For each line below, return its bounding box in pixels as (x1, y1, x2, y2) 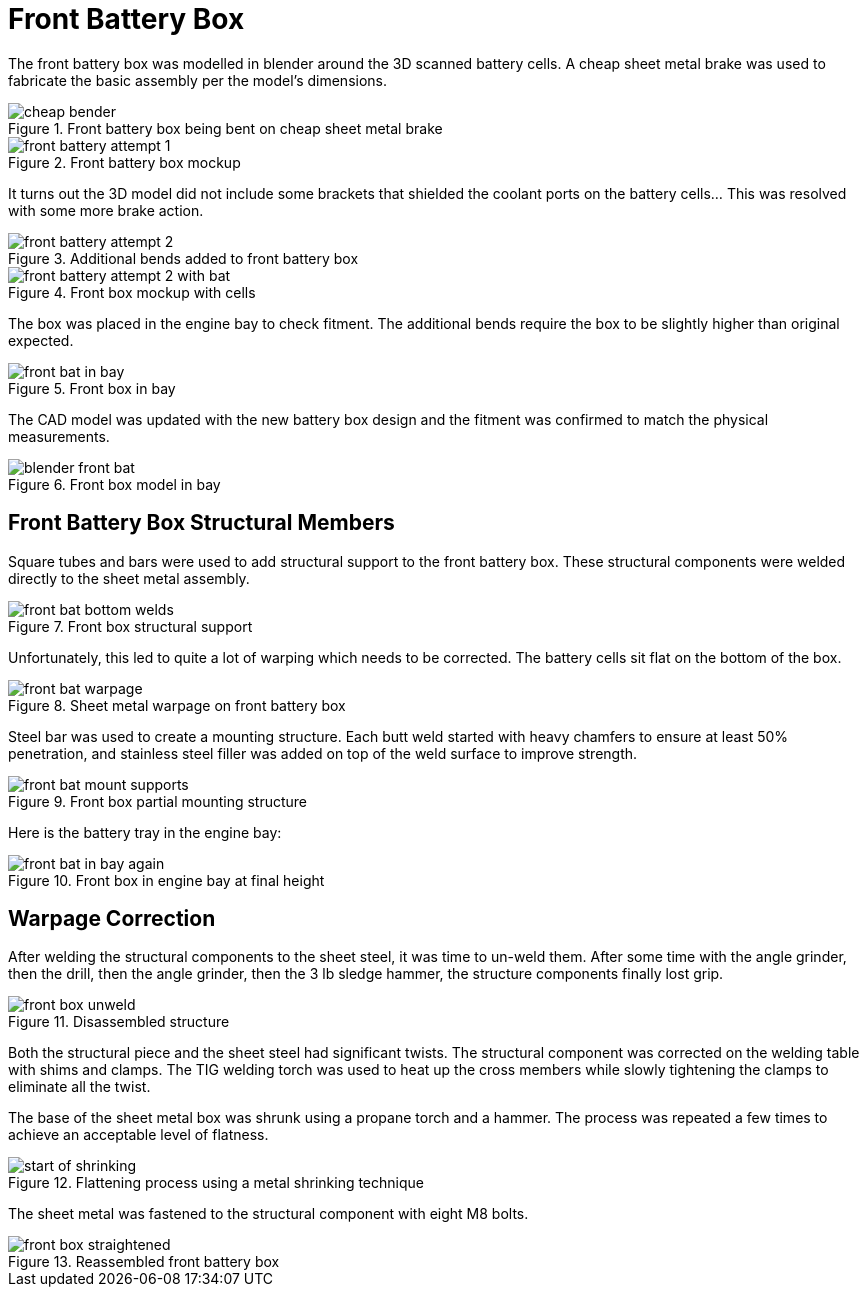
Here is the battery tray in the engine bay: (8, 823, 282, 841)
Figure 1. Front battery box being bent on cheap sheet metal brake (8, 119, 443, 137)
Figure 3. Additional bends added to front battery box (8, 249, 359, 267)
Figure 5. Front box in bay (8, 379, 176, 397)
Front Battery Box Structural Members (8, 510, 395, 536)
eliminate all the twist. (8, 1078, 151, 1096)
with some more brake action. (8, 201, 204, 219)
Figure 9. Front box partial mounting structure (8, 792, 308, 810)
